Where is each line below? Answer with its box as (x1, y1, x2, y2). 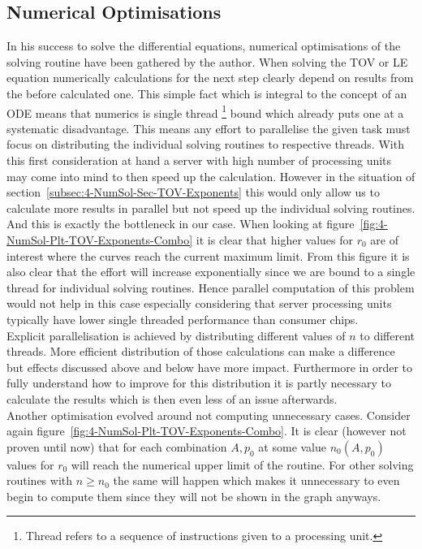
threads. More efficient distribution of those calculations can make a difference (6, 343, 395, 360)
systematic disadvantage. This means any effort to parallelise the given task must (6, 119, 411, 136)
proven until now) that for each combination (6, 438, 227, 455)
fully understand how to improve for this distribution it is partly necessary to (6, 374, 392, 391)
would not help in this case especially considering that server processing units (6, 295, 392, 312)
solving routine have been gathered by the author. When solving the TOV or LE (6, 53, 408, 70)
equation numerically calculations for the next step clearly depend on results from (6, 69, 414, 86)
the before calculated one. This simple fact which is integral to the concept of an (6, 84, 407, 102)
